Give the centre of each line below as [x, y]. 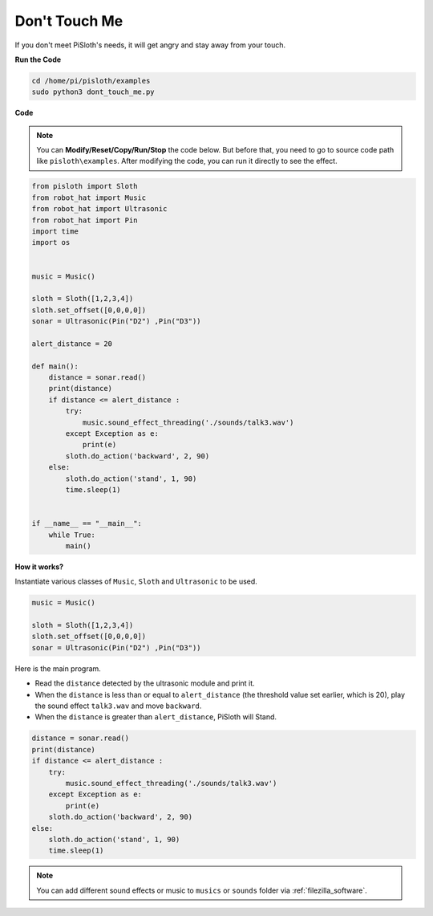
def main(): [55, 366]
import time [55, 232]
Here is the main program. [58, 668]
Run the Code [38, 59]
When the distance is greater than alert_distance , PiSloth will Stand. [156, 717]
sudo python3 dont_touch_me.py [93, 92]
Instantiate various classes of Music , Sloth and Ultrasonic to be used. [136, 581]
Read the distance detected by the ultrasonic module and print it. [145, 683]
